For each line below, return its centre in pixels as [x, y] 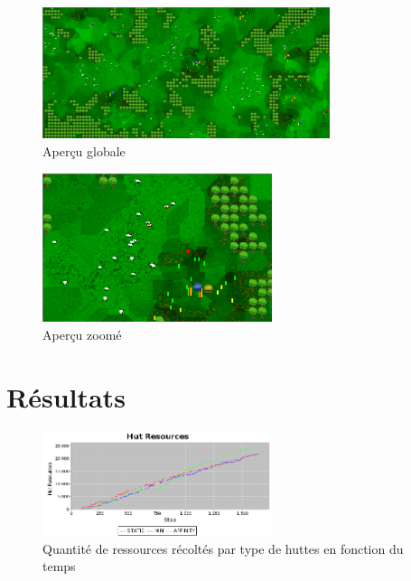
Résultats [66, 396]
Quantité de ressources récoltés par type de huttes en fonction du [223, 548]
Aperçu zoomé [82, 335]
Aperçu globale [84, 150]
